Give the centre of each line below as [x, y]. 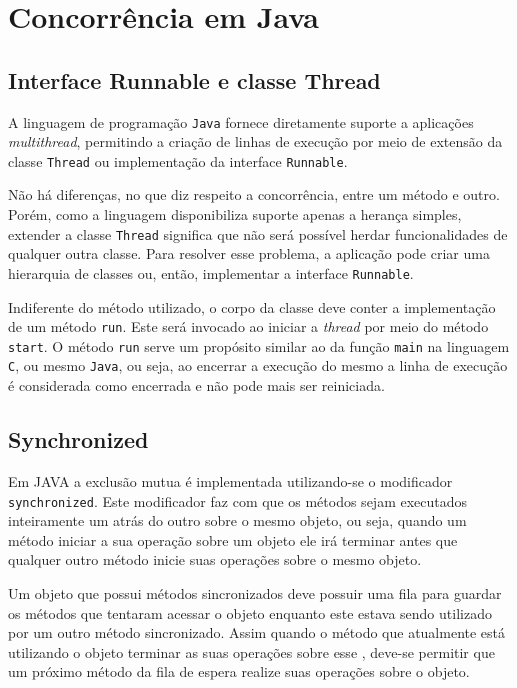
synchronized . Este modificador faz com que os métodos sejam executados [238, 500]
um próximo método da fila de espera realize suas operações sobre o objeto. [239, 671]
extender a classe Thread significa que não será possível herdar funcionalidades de [258, 233]
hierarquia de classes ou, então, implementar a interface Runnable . [211, 272]
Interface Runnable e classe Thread [194, 79]
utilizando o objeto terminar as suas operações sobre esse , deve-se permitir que [251, 651]
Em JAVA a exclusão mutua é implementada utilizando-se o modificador [230, 480]
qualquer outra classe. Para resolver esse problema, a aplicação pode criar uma [249, 253]
